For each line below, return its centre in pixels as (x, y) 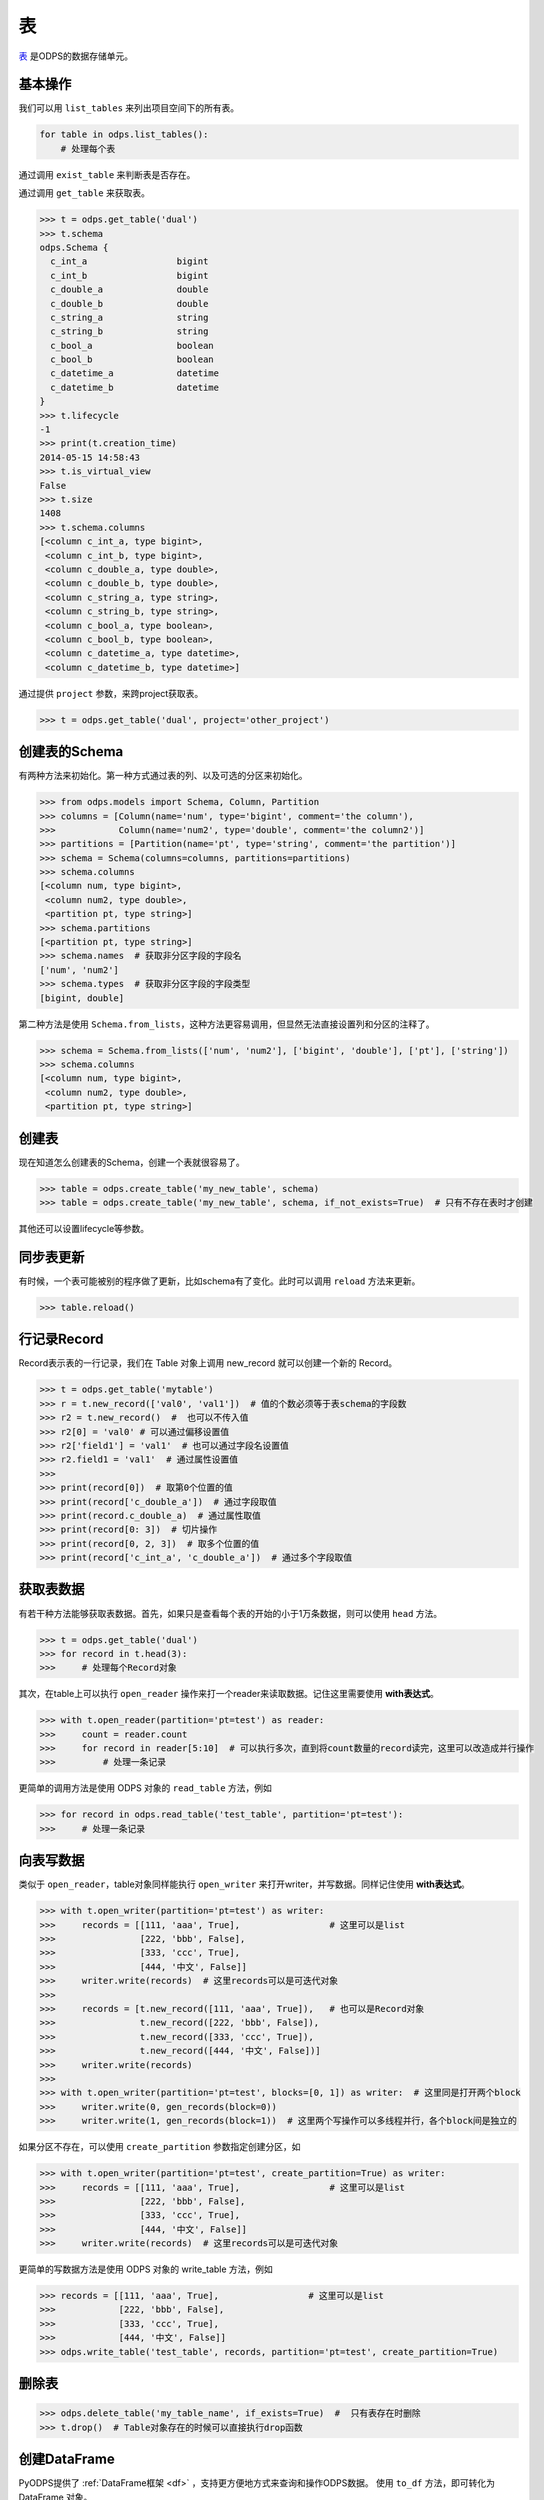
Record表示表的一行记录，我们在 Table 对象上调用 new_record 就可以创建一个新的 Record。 (208, 1363)
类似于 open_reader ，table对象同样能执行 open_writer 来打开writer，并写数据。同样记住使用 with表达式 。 (244, 1884)
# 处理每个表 (88, 148)
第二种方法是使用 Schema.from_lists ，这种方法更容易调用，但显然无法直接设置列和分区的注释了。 (226, 1024)
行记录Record (61, 1339)
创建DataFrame (66, 2459)
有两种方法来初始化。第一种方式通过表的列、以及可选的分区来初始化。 (163, 776)
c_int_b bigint (129, 275)
